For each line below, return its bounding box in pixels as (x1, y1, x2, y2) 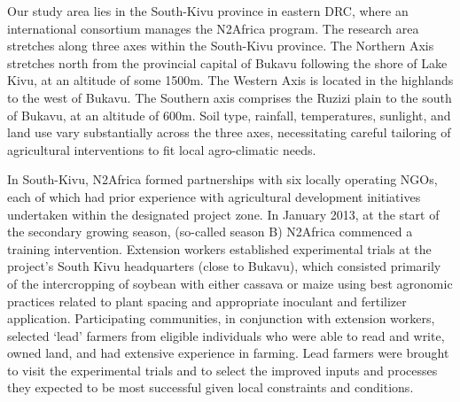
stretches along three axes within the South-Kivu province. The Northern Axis (7, 36, 434, 55)
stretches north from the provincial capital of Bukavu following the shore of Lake (7, 53, 448, 72)
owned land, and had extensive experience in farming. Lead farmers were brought (7, 344, 449, 362)
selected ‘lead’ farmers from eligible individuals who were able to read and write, (7, 326, 445, 344)
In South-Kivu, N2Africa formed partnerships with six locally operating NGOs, (7, 170, 438, 189)
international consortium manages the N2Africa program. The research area (7, 19, 419, 37)
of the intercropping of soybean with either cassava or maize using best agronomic (7, 274, 453, 292)
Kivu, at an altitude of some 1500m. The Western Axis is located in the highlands (7, 71, 454, 89)
